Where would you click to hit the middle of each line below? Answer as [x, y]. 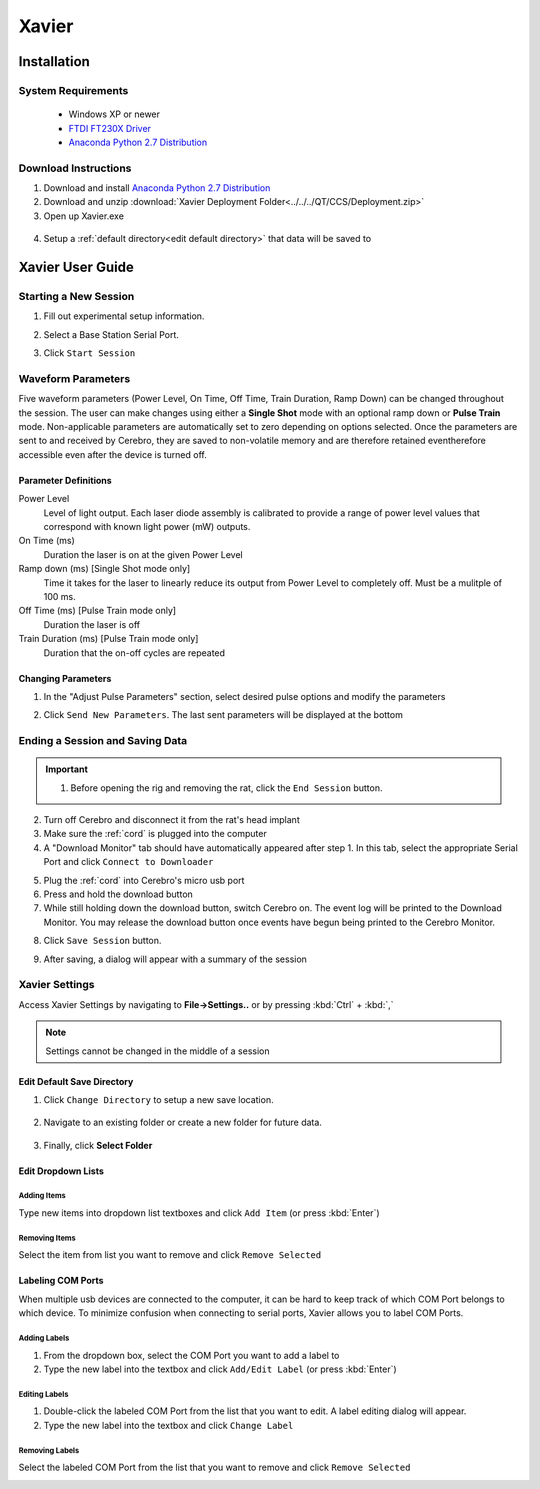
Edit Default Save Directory [76, 1081]
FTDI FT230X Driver [110, 128]
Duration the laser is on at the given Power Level [143, 554]
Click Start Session [89, 353]
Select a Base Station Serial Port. [111, 334]
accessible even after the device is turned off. [112, 454]
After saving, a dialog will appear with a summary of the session [175, 959]
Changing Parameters [65, 678]
